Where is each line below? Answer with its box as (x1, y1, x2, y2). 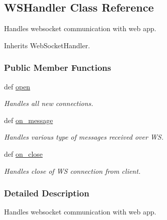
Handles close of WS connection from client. (4, 165, 141, 176)
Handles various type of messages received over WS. (4, 132, 164, 142)
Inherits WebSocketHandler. (4, 40, 90, 50)
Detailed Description (4, 187, 89, 199)
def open (4, 81, 31, 91)
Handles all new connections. (4, 98, 93, 108)
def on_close (4, 148, 43, 159)
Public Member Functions (4, 61, 111, 74)
